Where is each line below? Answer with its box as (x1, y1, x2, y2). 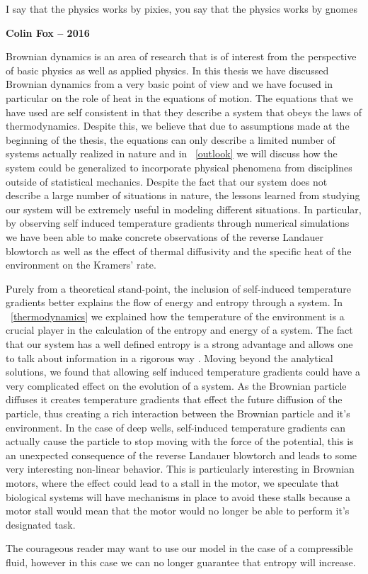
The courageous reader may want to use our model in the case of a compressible (6, 541, 353, 556)
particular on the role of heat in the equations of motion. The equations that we (6, 90, 353, 105)
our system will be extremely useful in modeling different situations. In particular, (6, 201, 362, 216)
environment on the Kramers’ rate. (6, 257, 156, 272)
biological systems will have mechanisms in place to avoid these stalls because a (6, 489, 351, 504)
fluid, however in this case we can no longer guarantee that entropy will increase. (6, 554, 356, 569)
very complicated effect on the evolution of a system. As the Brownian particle (6, 378, 347, 393)
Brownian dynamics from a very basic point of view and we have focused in (6, 77, 333, 91)
